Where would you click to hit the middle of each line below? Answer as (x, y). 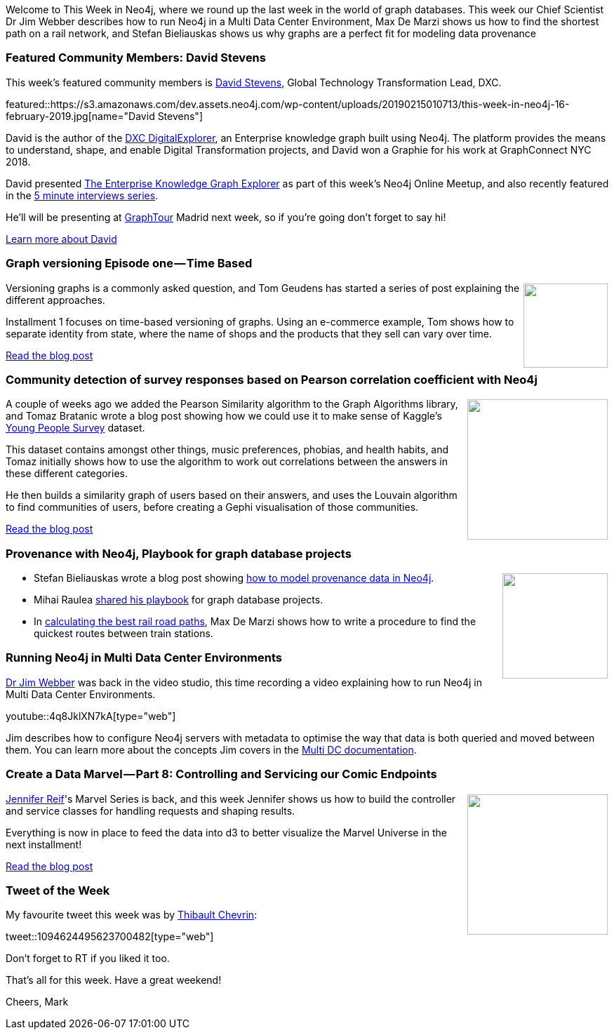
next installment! (44, 844)
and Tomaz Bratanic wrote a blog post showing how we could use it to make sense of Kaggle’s (224, 416)
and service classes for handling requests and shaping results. (151, 810)
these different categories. (67, 474)
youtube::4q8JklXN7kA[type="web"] (91, 716)
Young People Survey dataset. (75, 428)
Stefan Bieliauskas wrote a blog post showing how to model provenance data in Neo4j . (234, 578)
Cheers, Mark (37, 1002)
